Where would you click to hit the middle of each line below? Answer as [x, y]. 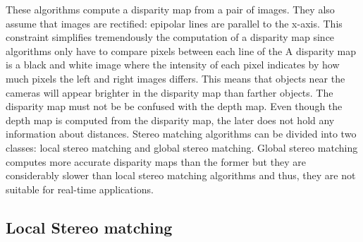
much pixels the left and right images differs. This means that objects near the [176, 78]
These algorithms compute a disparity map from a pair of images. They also [170, 9]
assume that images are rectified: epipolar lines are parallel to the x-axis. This [174, 23]
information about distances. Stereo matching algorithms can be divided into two [181, 134]
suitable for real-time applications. [80, 189]
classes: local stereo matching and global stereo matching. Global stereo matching [182, 147]
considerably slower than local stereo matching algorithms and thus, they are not [181, 175]
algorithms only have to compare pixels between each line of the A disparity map [181, 50]
